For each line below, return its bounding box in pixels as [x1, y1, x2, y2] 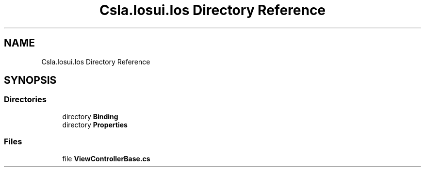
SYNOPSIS [4, 74, 57, 87]
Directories [4, 94, 47, 105]
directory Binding [62, 112, 118, 121]
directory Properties [62, 120, 128, 129]
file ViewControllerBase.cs [62, 154, 150, 163]
